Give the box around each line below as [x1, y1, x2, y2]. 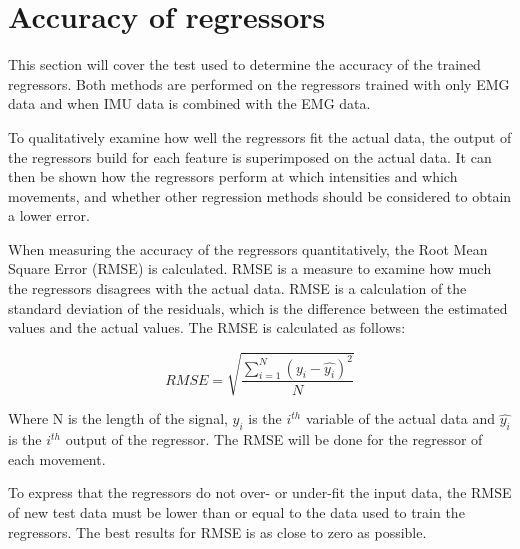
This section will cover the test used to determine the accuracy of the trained [8, 54, 481, 75]
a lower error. [8, 205, 90, 226]
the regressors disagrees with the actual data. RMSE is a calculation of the [8, 278, 467, 299]
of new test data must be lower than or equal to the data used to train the [8, 501, 465, 522]
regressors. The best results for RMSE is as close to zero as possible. [8, 521, 427, 542]
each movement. [8, 448, 106, 469]
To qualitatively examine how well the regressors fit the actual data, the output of [8, 126, 512, 147]
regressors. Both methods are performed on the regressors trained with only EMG [8, 73, 510, 94]
